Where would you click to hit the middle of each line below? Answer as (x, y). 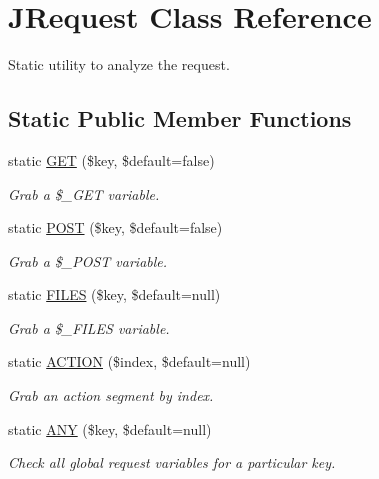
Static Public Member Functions (180, 118)
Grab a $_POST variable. (88, 260)
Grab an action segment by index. (111, 395)
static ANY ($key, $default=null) (110, 428)
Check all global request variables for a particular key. (172, 462)
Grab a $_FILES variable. (89, 327)
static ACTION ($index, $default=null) (129, 361)
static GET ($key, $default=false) (111, 159)
